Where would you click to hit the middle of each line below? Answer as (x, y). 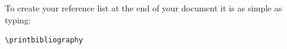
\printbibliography (44, 40)
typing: (18, 19)
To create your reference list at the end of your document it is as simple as (143, 8)
